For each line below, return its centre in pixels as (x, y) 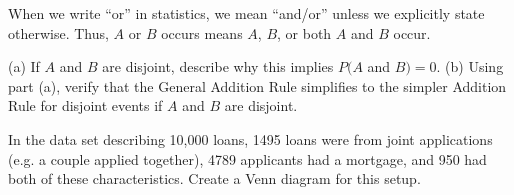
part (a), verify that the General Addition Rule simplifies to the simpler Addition (257, 85)
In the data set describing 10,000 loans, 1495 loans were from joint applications (250, 138)
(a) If (24, 66)
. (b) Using (470, 66)
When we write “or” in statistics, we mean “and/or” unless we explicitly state (246, 13)
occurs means (202, 32)
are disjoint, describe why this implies (218, 66)
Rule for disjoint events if (85, 105)
